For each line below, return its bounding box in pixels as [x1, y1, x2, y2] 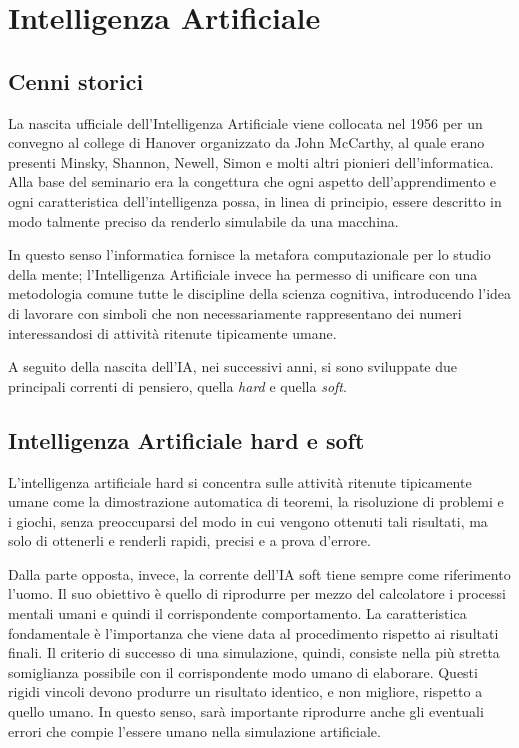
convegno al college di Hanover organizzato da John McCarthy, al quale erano [8, 132, 485, 153]
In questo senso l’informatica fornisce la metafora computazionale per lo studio [8, 244, 491, 265]
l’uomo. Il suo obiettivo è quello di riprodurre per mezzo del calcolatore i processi [8, 583, 506, 604]
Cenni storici [8, 65, 144, 96]
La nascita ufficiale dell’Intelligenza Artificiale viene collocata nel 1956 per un [8, 112, 483, 133]
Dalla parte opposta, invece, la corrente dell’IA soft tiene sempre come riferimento [8, 563, 511, 584]
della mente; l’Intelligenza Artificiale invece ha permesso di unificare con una [8, 263, 478, 284]
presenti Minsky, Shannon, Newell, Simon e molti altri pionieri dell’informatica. [8, 151, 494, 172]
